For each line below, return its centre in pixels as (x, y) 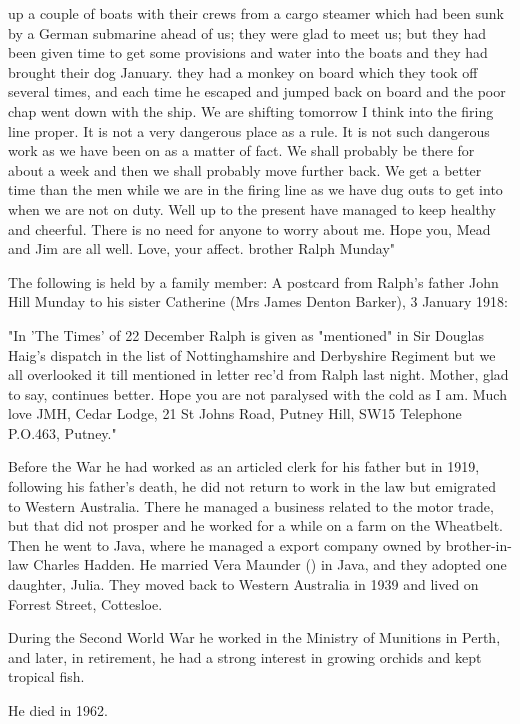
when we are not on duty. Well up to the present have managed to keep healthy (252, 208)
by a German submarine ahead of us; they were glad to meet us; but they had (247, 32)
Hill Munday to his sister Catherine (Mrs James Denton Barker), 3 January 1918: (258, 301)
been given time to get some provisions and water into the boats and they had (248, 52)
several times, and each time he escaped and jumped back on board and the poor (257, 91)
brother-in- (478, 544)
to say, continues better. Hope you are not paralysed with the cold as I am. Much (257, 393)
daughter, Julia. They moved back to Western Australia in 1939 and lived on (243, 584)
